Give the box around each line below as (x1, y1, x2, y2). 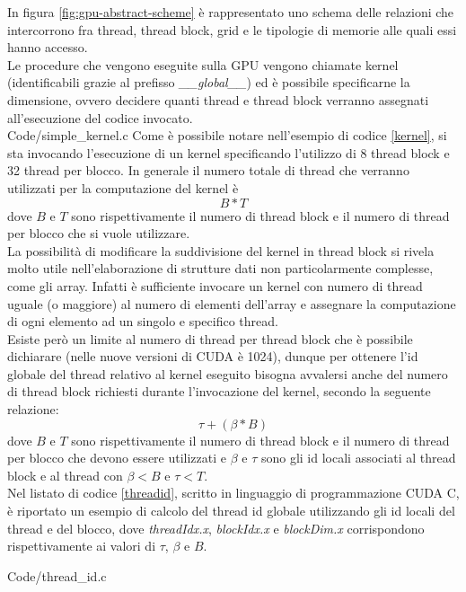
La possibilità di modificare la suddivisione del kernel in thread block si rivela (7, 241, 435, 260)
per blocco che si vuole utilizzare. (7, 224, 190, 243)
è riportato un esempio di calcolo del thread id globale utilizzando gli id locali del (7, 501, 455, 520)
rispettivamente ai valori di (7, 536, 156, 555)
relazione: (7, 400, 59, 419)
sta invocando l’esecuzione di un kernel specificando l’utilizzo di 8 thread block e (7, 143, 450, 162)
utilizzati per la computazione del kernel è (7, 178, 239, 197)
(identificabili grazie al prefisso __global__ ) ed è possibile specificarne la (7, 73, 410, 92)
